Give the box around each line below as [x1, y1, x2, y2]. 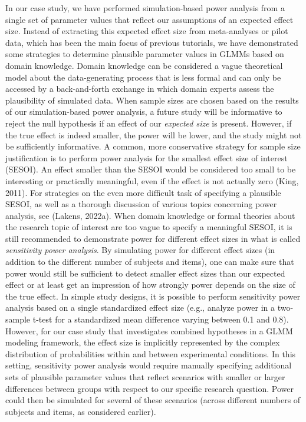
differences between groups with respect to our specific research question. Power [5, 382, 294, 394]
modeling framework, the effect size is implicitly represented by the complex [5, 336, 280, 348]
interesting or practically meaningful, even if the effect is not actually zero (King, [5, 174, 299, 187]
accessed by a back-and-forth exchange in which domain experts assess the [5, 82, 274, 95]
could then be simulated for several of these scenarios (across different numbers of [5, 394, 301, 406]
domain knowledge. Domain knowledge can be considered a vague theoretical [5, 59, 283, 71]
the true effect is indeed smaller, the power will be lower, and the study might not [5, 128, 302, 141]
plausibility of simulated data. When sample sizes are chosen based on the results [5, 94, 299, 106]
